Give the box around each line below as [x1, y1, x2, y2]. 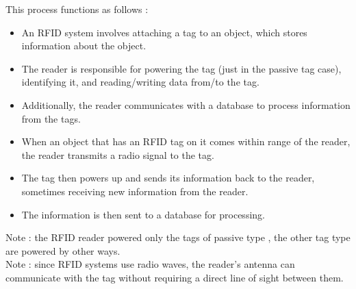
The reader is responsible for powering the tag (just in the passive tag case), [21, 61, 342, 75]
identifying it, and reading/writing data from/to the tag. [21, 75, 259, 89]
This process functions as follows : [5, 2, 149, 16]
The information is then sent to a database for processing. [21, 207, 265, 221]
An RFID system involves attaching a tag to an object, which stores [21, 25, 307, 39]
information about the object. [21, 38, 147, 53]
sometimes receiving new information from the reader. [21, 184, 249, 198]
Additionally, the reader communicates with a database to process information [21, 97, 351, 112]
